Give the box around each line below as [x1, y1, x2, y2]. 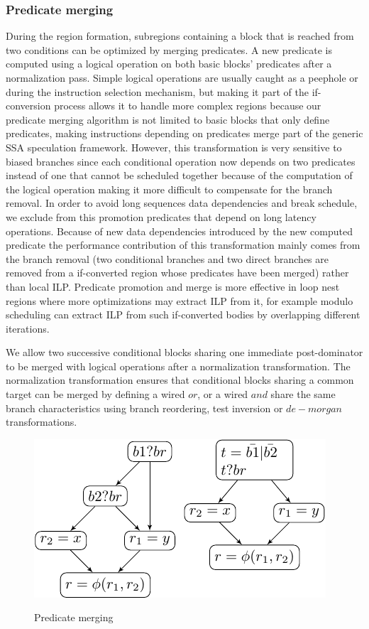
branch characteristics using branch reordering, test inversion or [6, 400, 283, 415]
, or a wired [197, 387, 248, 402]
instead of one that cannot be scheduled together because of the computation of [6, 168, 353, 183]
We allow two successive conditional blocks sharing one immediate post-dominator [6, 345, 363, 360]
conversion [6, 98, 51, 113]
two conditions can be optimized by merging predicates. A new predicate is [6, 42, 332, 57]
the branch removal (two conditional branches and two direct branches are [6, 251, 329, 266]
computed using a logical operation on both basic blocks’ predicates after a [6, 56, 332, 71]
